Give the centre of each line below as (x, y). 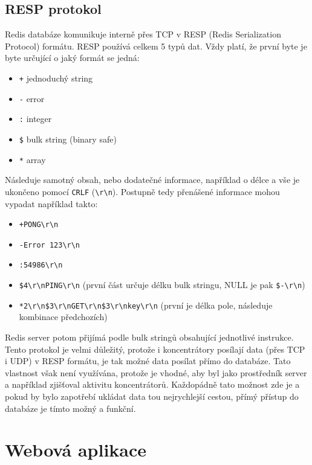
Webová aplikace (76, 450)
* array (32, 159)
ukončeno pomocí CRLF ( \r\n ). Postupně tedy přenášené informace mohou (142, 191)
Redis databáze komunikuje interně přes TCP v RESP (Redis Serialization (143, 34)
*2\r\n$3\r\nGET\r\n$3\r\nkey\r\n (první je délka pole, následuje (146, 305)
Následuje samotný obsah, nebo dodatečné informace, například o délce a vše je (152, 180)
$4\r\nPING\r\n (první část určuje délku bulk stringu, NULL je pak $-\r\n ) (162, 285)
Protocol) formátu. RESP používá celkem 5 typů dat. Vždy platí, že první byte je (156, 46)
